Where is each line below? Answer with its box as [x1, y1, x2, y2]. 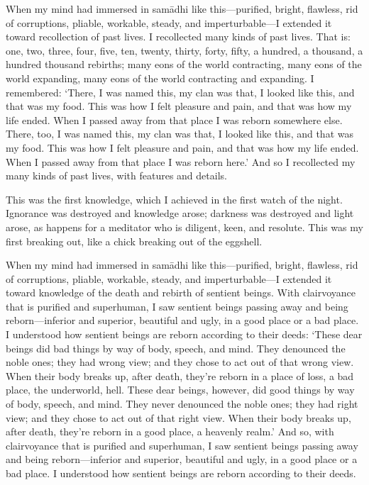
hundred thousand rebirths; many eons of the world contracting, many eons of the [6, 57, 362, 72]
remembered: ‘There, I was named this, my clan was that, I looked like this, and [6, 84, 355, 99]
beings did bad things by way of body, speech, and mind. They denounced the [6, 340, 346, 355]
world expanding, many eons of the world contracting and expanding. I [6, 70, 314, 85]
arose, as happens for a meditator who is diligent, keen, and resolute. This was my [6, 219, 363, 234]
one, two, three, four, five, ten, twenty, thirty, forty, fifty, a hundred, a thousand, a [6, 43, 363, 57]
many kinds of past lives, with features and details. [6, 168, 227, 183]
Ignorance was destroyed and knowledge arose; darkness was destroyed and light [6, 206, 354, 221]
